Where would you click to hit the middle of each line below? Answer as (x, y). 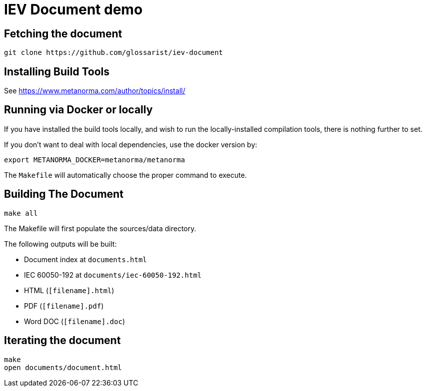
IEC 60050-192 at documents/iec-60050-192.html (113, 275)
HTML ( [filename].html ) (69, 290)
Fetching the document (63, 33)
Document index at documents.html (86, 259)
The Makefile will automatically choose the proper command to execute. (126, 175)
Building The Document (64, 194)
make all (21, 213)
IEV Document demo (73, 9)
